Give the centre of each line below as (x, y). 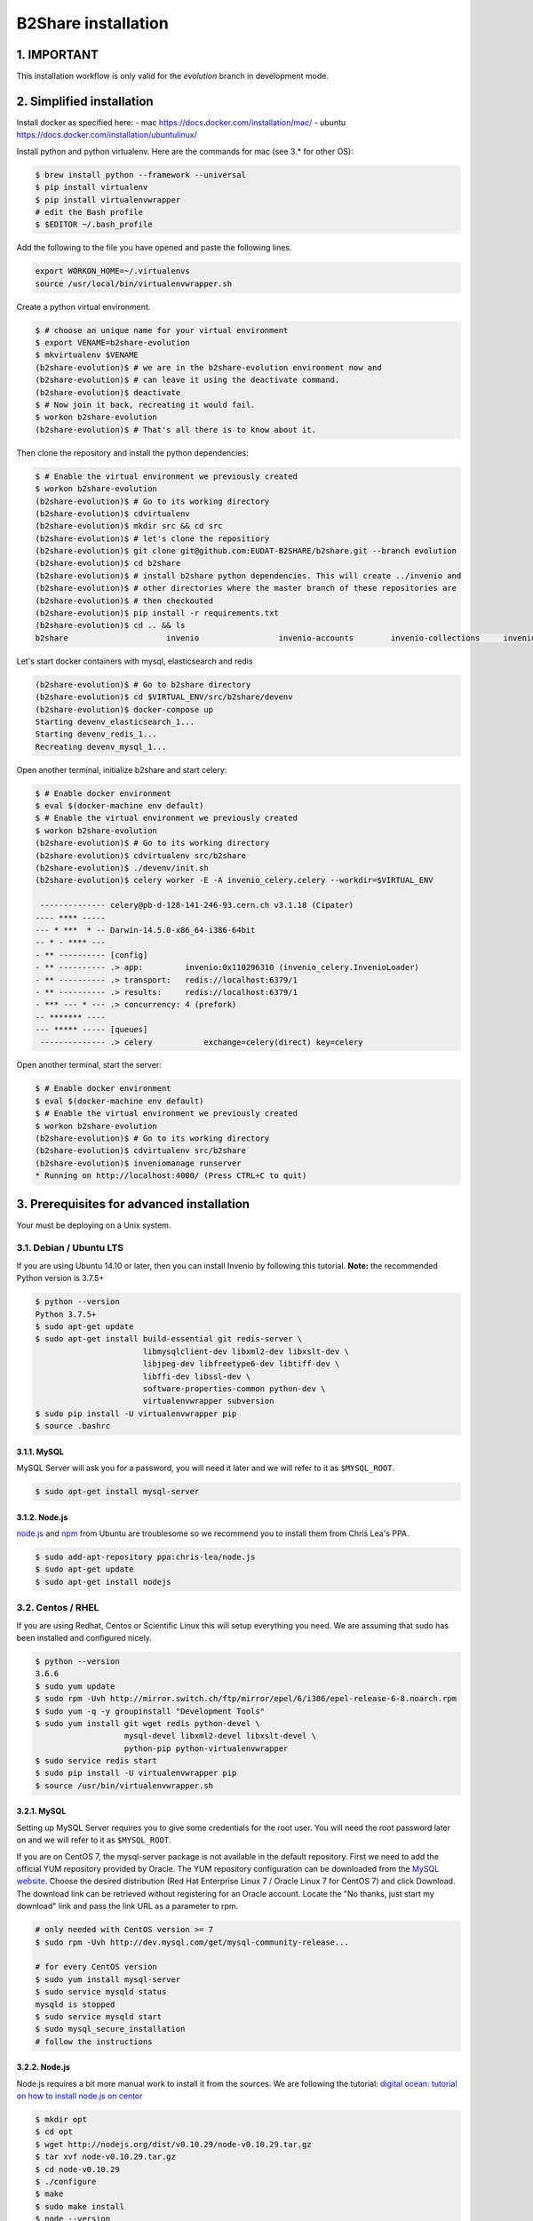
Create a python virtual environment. (84, 306)
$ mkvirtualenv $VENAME (87, 355)
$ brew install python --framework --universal (140, 175)
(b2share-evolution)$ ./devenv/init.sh (122, 868)
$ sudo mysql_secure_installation (110, 2029)
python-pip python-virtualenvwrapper (206, 1748)
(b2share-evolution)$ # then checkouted (124, 601)
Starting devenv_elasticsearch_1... (115, 721)
